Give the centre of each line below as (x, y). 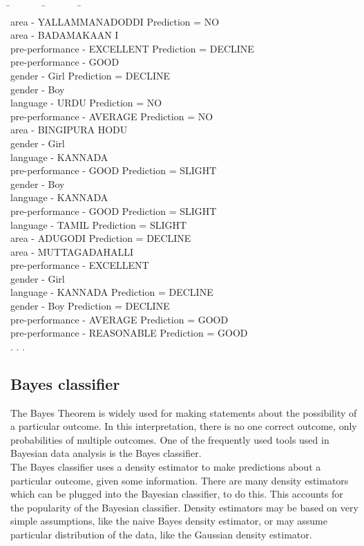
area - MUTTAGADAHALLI (72, 251)
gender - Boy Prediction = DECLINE (90, 306)
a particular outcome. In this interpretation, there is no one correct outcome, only (184, 426)
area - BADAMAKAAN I (65, 35)
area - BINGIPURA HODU (69, 130)
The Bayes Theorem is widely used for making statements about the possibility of (184, 412)
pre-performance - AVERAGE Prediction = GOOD (119, 319)
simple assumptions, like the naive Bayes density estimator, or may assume (169, 521)
